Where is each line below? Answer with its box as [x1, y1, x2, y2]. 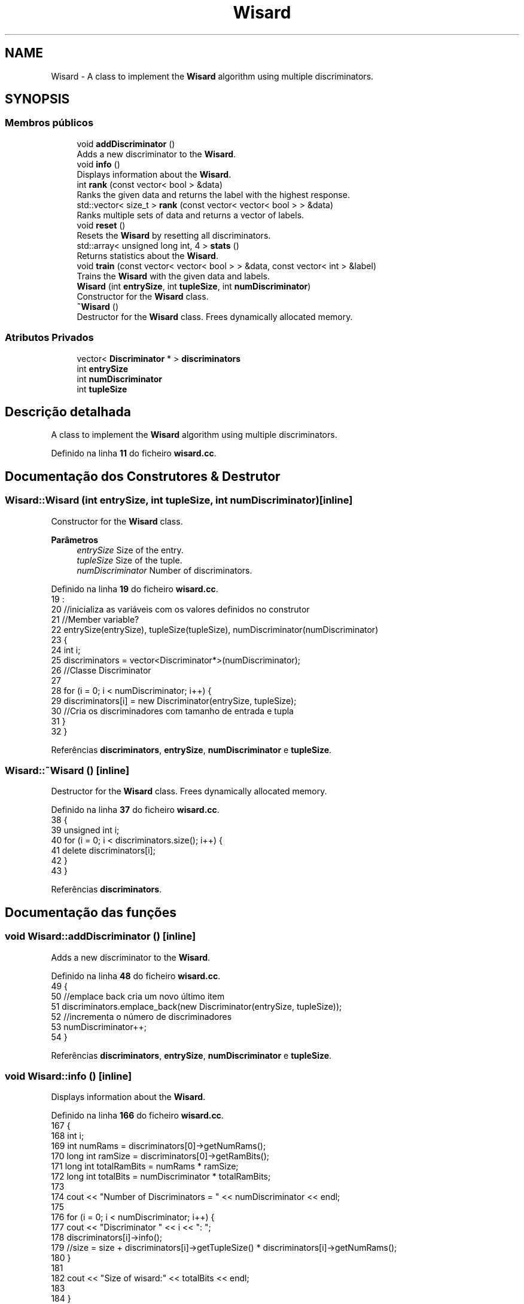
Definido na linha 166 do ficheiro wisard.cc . [51, 1110, 224, 1121]
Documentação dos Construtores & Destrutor [5, 468, 281, 484]
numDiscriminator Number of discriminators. [77, 565, 252, 575]
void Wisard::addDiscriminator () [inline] [5, 930, 196, 943]
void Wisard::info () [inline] [5, 1070, 132, 1082]
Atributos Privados [5, 331, 94, 344]
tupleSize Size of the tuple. [77, 554, 182, 565]
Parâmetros [51, 534, 99, 545]
